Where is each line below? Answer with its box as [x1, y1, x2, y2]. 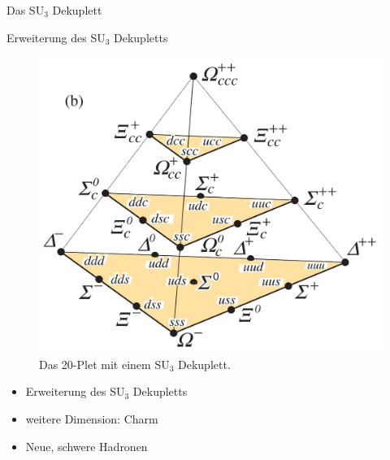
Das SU [6, 2, 45, 18]
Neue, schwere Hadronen [25, 437, 148, 454]
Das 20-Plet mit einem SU [39, 355, 170, 372]
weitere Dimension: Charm [25, 410, 158, 427]
